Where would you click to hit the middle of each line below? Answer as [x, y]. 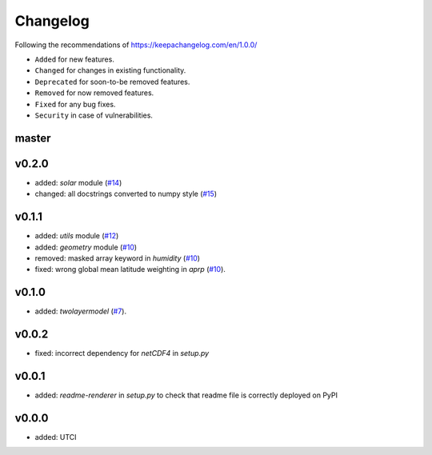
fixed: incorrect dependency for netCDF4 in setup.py [122, 353]
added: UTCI [56, 437]
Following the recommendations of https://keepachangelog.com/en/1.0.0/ [136, 45]
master [33, 138]
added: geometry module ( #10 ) [86, 247]
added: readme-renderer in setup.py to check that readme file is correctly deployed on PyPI [186, 395]
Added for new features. [75, 59]
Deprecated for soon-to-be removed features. [112, 82]
